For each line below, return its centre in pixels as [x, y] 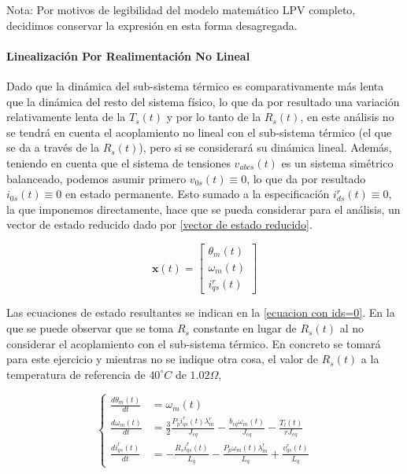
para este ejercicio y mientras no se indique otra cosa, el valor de [162, 359]
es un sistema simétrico [337, 162]
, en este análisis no [347, 117]
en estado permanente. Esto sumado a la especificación [197, 194]
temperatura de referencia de [76, 374]
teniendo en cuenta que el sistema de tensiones [118, 162]
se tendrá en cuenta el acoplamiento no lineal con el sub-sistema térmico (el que [199, 132]
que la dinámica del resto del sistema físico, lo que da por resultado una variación [203, 101]
